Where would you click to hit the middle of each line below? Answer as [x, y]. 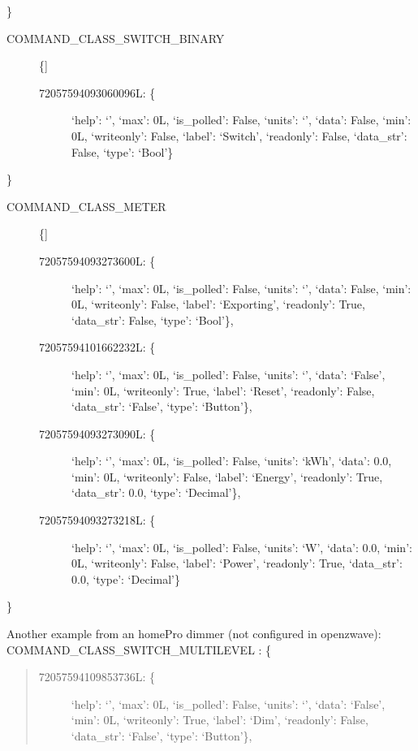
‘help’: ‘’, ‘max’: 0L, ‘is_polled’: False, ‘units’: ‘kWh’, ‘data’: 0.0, [232, 461]
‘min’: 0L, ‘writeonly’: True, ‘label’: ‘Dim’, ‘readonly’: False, [220, 720]
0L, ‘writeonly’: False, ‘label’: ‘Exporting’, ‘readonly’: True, [218, 304]
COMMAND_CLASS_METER [86, 206]
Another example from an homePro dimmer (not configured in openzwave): [194, 634]
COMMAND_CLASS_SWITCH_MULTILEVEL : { [139, 649]
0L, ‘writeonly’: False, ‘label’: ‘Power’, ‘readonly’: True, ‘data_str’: [237, 563]
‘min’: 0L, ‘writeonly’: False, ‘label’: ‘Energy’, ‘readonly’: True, [227, 476]
